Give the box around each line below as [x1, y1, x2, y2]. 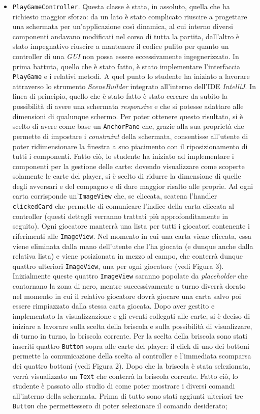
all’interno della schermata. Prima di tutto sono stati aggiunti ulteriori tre [12, 390, 243, 401]
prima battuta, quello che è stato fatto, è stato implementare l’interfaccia [12, 61, 241, 71]
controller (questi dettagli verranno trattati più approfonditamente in [12, 210, 229, 221]
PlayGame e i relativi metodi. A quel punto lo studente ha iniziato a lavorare [12, 71, 250, 81]
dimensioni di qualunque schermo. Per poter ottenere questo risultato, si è [12, 111, 243, 121]
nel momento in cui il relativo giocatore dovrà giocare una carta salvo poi [12, 290, 241, 301]
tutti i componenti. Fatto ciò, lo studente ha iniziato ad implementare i [12, 151, 234, 161]
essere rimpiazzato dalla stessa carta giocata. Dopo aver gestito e [12, 300, 215, 311]
